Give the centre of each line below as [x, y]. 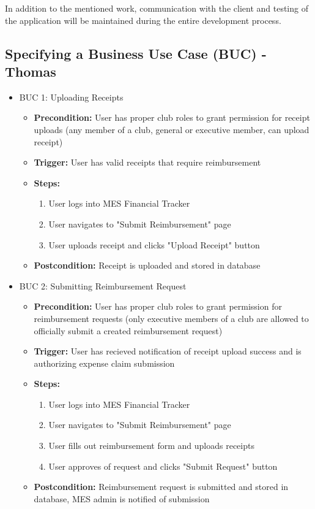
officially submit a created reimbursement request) [128, 330]
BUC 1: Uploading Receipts [71, 97]
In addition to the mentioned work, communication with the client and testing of [157, 8]
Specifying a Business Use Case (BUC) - [136, 53]
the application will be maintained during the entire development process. [143, 20]
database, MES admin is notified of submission [122, 498]
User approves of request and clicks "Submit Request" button [163, 466]
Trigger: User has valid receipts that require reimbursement [147, 162]
